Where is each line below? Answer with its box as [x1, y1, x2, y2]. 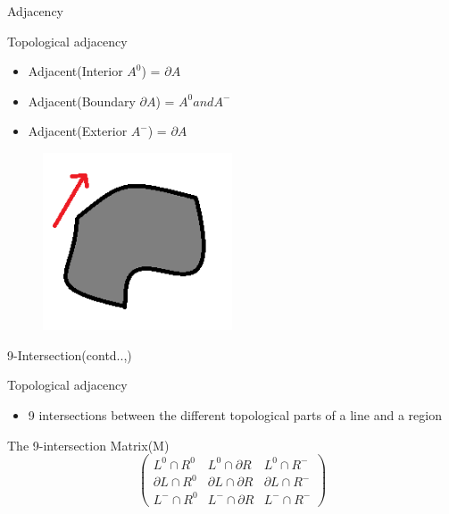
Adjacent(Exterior [28, 122, 128, 140]
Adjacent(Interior [28, 62, 123, 80]
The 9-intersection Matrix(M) [7, 435, 170, 454]
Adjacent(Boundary [28, 91, 136, 110]
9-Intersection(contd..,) [7, 345, 132, 364]
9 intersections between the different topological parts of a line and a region [28, 405, 442, 424]
